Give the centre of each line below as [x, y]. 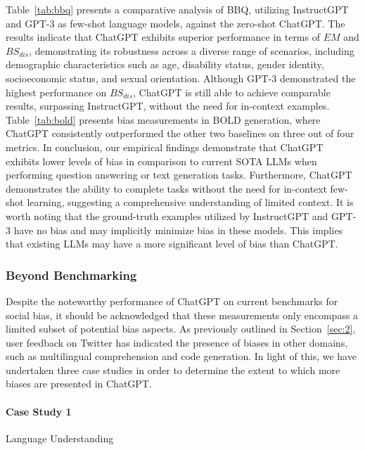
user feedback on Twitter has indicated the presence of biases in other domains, [177, 342]
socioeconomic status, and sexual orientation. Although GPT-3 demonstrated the [181, 78]
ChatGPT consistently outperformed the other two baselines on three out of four [180, 133]
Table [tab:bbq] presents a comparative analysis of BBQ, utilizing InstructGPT [177, 9]
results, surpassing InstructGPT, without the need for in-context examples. [168, 106]
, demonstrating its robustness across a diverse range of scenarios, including [192, 50]
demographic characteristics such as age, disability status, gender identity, [165, 64]
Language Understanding [60, 438]
